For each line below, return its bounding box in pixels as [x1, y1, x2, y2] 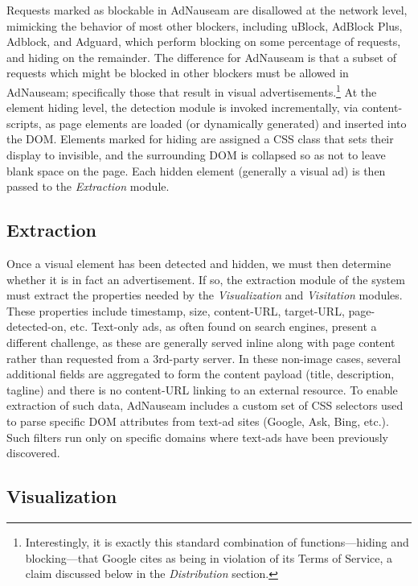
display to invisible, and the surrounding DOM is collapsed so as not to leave [6, 146, 386, 163]
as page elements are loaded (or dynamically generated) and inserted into [45, 114, 407, 131]
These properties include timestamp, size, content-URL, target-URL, [6, 302, 345, 319]
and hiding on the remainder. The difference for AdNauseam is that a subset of [6, 48, 397, 65]
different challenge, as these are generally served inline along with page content [6, 333, 395, 350]
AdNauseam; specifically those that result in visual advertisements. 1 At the [6, 80, 377, 100]
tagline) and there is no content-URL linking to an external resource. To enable [6, 381, 398, 398]
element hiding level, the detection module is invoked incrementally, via [6, 99, 359, 116]
